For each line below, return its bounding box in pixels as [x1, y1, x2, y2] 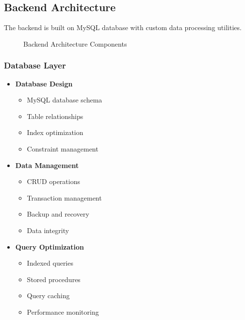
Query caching [27, 290, 70, 301]
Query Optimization [15, 241, 84, 252]
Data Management [15, 160, 79, 170]
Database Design [15, 78, 73, 88]
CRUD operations [27, 176, 80, 186]
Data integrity [27, 225, 69, 235]
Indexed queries [27, 258, 73, 268]
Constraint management [27, 143, 98, 153]
